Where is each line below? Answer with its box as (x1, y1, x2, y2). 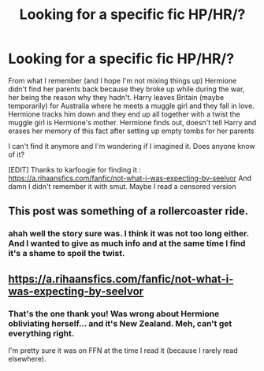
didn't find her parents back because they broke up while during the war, (8, 84, 245, 94)
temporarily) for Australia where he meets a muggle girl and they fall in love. (8, 101, 255, 110)
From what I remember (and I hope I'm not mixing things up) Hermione (8, 76, 237, 85)
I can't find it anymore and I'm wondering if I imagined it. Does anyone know (8, 141, 255, 150)
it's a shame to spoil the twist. (8, 248, 125, 259)
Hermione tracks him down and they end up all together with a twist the (8, 109, 240, 119)
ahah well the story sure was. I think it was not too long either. (8, 228, 250, 239)
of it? (8, 150, 25, 159)
